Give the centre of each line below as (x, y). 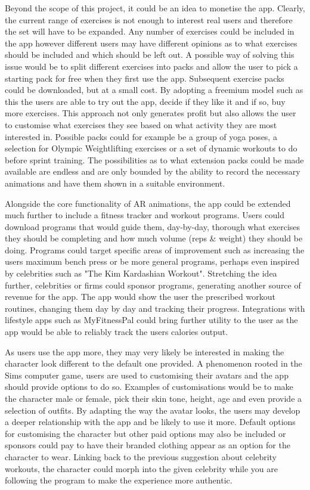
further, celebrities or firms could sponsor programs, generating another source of (153, 285)
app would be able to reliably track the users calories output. (117, 332)
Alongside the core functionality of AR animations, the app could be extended (148, 203)
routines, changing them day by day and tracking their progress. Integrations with (155, 308)
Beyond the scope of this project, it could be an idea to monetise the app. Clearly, (155, 8)
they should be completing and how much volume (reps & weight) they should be (154, 238)
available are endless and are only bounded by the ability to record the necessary (153, 171)
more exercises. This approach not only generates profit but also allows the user (151, 113)
